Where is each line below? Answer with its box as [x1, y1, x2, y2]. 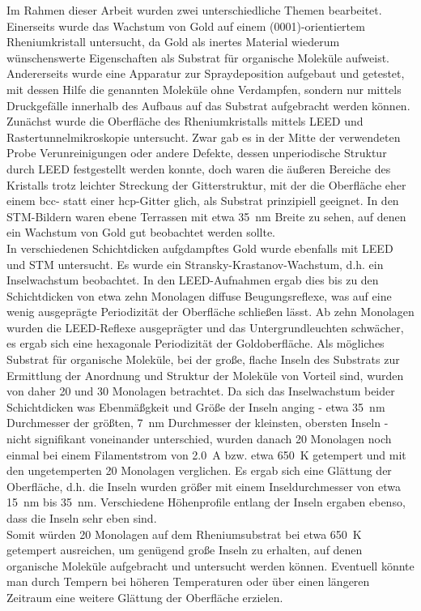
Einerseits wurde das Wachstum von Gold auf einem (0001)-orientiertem [6, 17, 365, 34]
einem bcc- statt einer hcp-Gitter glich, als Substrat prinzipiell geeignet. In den [6, 192, 399, 209]
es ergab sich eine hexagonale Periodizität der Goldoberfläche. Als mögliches [6, 335, 385, 352]
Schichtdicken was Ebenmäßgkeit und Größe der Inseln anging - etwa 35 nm [6, 398, 385, 415]
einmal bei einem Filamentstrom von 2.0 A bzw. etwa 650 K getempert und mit [6, 446, 406, 463]
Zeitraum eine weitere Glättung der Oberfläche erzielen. [6, 588, 283, 605]
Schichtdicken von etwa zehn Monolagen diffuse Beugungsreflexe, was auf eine [6, 287, 392, 304]
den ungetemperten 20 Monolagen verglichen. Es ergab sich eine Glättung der [6, 462, 392, 479]
